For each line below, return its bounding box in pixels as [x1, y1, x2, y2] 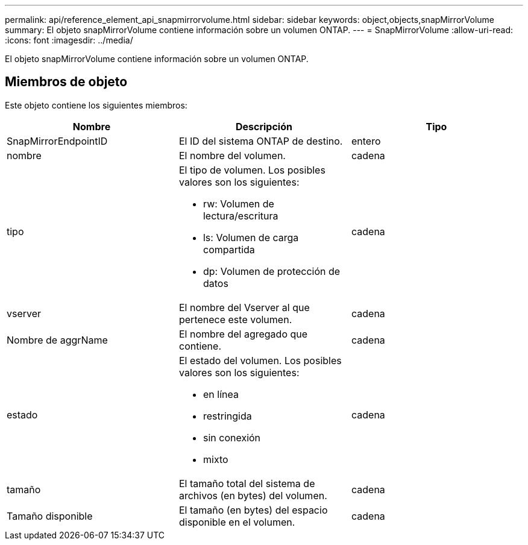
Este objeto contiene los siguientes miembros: [5, 99, 187, 110]
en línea [203, 388, 239, 400]
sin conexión [203, 431, 261, 444]
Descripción [235, 120, 292, 133]
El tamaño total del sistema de [178, 477, 315, 490]
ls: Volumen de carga [203, 231, 299, 244]
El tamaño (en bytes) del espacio [178, 503, 328, 516]
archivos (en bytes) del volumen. [178, 489, 327, 502]
